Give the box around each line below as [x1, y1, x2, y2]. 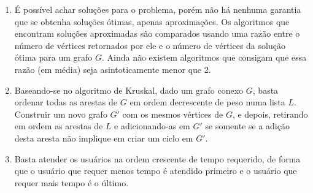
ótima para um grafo [14, 51, 93, 64]
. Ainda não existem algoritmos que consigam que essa [101, 51, 307, 64]
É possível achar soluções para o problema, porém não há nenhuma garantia [14, 3, 301, 15]
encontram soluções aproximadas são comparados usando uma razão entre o [14, 27, 300, 40]
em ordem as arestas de [14, 119, 103, 132]
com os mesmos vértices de [122, 107, 223, 120]
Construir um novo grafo [14, 107, 107, 120]
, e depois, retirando [232, 107, 308, 120]
